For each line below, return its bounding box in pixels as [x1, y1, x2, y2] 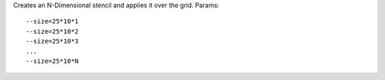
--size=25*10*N [26, 57, 79, 65]
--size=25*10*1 [26, 18, 79, 25]
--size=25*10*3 [26, 38, 79, 45]
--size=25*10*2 [26, 27, 79, 35]
